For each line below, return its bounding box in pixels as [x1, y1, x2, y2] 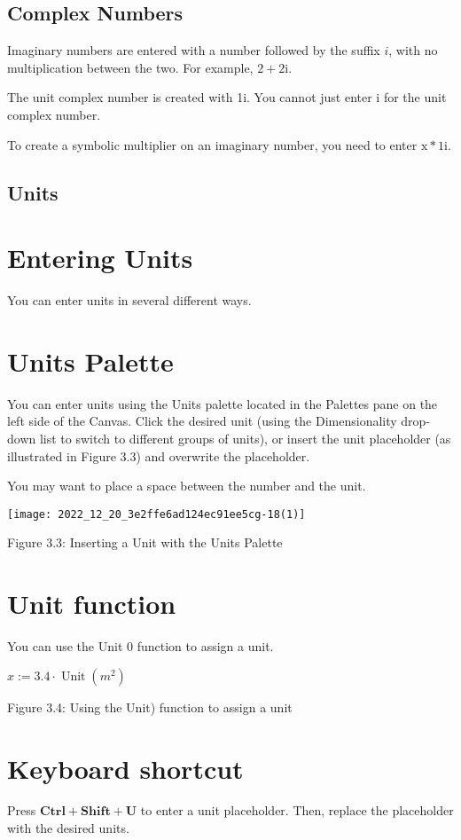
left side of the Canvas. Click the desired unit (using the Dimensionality [7, 412, 397, 430]
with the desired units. [7, 819, 129, 837]
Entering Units [7, 239, 193, 276]
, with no [388, 41, 438, 59]
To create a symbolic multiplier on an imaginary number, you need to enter [7, 135, 418, 153]
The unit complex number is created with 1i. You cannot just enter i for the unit [7, 88, 447, 106]
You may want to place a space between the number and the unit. [7, 476, 366, 495]
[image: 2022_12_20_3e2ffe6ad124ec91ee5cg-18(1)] [7, 507, 306, 521]
